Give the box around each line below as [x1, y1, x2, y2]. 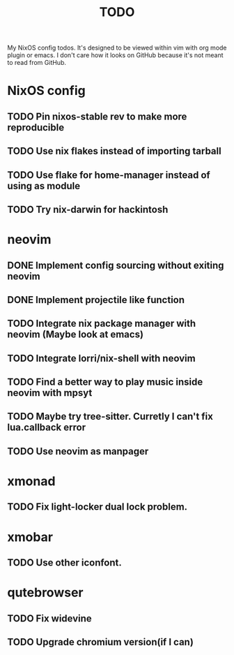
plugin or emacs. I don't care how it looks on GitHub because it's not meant [7, 51, 224, 59]
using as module [7, 179, 81, 192]
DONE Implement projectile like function [7, 294, 185, 306]
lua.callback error [7, 422, 86, 434]
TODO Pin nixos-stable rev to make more [7, 110, 187, 122]
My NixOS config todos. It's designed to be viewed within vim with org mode [7, 43, 228, 52]
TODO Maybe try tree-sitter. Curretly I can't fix [7, 411, 214, 422]
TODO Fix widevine [7, 612, 92, 624]
